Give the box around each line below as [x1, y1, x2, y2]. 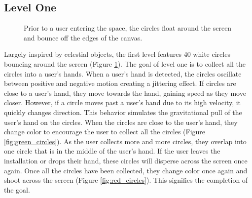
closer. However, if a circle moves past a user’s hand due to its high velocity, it [4, 97, 241, 108]
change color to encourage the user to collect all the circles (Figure [4, 126, 206, 137]
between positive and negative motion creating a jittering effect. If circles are [4, 78, 236, 88]
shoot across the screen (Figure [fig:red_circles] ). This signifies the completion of [4, 175, 248, 185]
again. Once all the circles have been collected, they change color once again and [4, 165, 248, 175]
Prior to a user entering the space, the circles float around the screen [24, 23, 232, 33]
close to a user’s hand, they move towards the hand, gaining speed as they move [4, 87, 246, 98]
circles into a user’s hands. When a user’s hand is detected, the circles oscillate [4, 68, 242, 79]
